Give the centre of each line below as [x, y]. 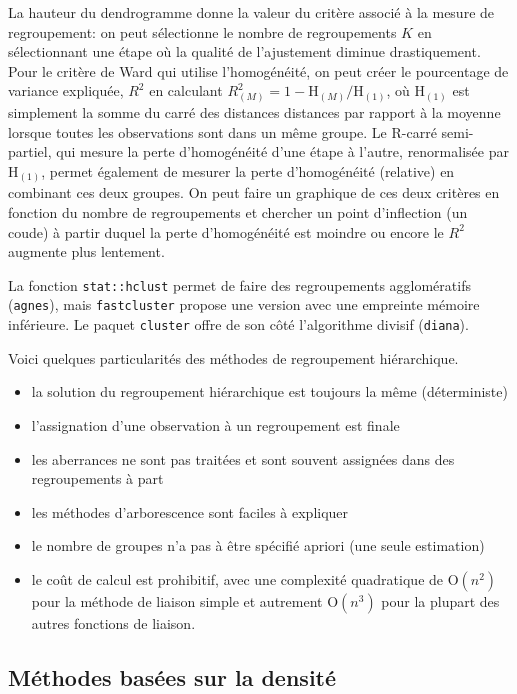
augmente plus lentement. [86, 251]
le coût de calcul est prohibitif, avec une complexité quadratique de [237, 578]
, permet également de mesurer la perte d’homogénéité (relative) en [248, 170]
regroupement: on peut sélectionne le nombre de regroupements [202, 31]
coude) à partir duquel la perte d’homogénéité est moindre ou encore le [226, 231]
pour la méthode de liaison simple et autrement [177, 600]
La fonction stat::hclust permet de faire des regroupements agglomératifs [239, 284]
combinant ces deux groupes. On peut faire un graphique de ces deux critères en [254, 192]
